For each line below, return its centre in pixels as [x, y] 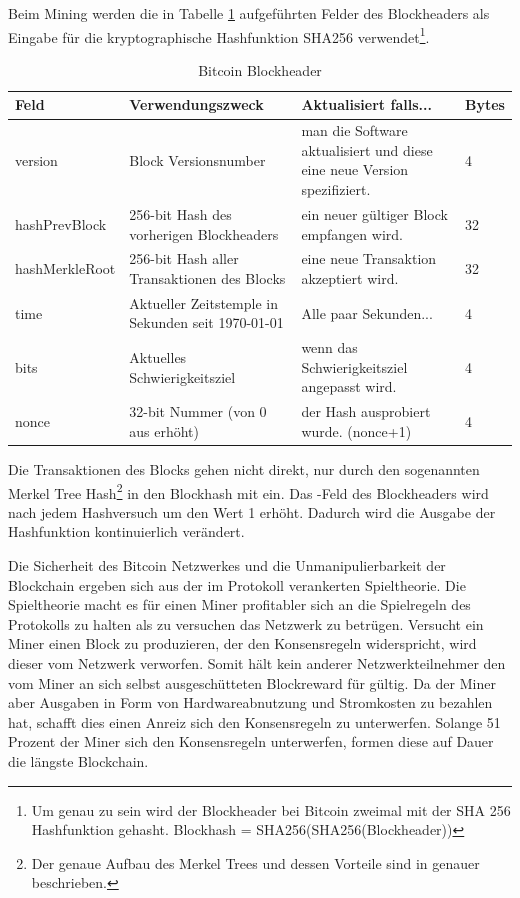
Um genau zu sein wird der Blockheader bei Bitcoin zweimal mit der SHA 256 [271, 809]
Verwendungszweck [196, 104]
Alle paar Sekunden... [367, 312]
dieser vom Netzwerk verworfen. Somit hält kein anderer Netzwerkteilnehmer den [257, 662]
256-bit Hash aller [184, 258]
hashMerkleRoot [65, 268]
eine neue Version [355, 169]
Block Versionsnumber [197, 159]
